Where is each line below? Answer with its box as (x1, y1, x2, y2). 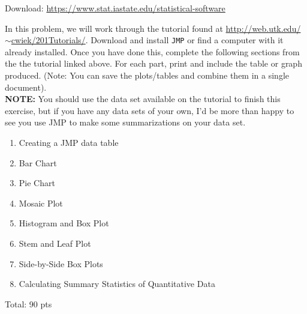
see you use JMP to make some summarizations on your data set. (5, 116, 246, 128)
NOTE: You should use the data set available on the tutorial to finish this (5, 92, 281, 105)
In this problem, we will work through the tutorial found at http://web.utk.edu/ (5, 22, 301, 34)
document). (5, 80, 47, 93)
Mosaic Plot (19, 196, 63, 209)
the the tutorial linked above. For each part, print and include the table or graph (5, 57, 302, 70)
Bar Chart (19, 156, 57, 169)
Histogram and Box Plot (19, 217, 109, 229)
